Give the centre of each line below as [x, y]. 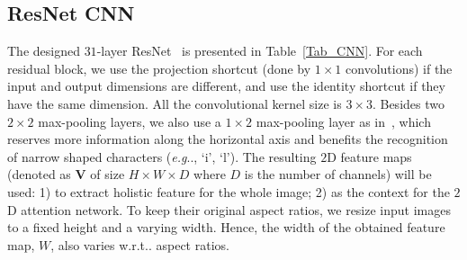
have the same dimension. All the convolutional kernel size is [175, 103]
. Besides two [408, 103]
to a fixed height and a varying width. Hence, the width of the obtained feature [226, 227]
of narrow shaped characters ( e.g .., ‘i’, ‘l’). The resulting [162, 156]
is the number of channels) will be [338, 174]
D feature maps [369, 156]
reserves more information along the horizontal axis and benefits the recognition [228, 139]
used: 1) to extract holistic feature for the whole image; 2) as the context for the [229, 191]
